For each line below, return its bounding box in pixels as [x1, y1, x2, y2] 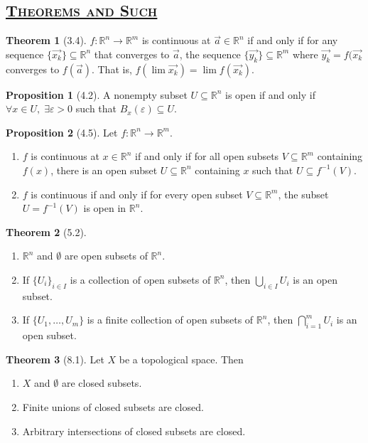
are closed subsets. [61, 375, 142, 390]
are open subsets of [64, 248, 148, 263]
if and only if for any [247, 33, 338, 48]
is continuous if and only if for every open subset [31, 186, 243, 201]
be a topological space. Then [119, 351, 244, 366]
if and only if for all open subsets [135, 149, 279, 164]
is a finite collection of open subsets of [87, 312, 254, 327]
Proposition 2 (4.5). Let [6, 124, 118, 139]
